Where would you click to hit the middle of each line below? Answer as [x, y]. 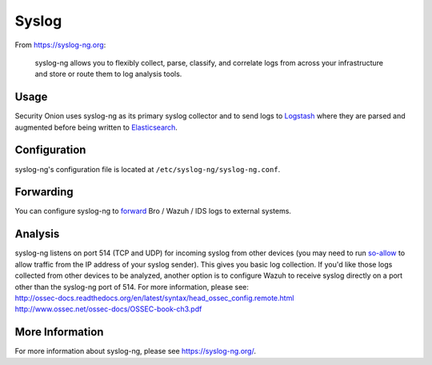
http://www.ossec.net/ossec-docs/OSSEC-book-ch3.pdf [108, 309]
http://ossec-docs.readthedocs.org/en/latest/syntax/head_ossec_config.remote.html [154, 298]
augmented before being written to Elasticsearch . [96, 127]
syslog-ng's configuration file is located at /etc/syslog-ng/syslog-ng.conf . [148, 169]
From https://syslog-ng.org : [60, 45]
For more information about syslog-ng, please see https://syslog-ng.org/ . [135, 351]
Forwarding [44, 192]
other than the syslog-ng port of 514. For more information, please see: [132, 287]
